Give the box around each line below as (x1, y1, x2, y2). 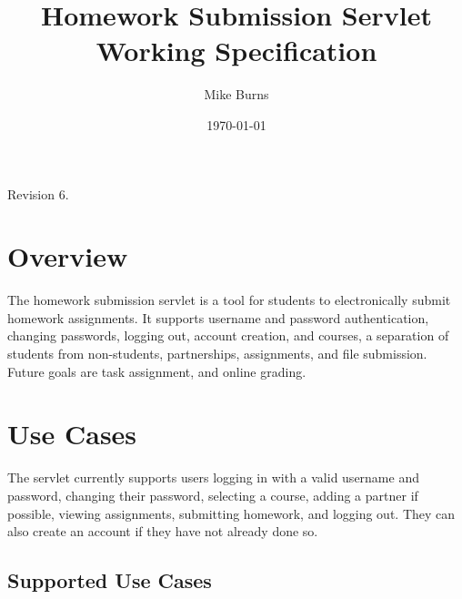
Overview (7, 238, 128, 275)
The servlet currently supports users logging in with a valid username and (7, 468, 419, 487)
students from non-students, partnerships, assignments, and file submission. (7, 344, 427, 362)
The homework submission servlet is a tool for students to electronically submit (7, 290, 451, 310)
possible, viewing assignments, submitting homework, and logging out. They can (7, 503, 456, 523)
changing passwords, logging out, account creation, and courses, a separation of (7, 326, 449, 345)
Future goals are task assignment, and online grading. (7, 361, 306, 381)
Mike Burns (204, 85, 269, 104)
